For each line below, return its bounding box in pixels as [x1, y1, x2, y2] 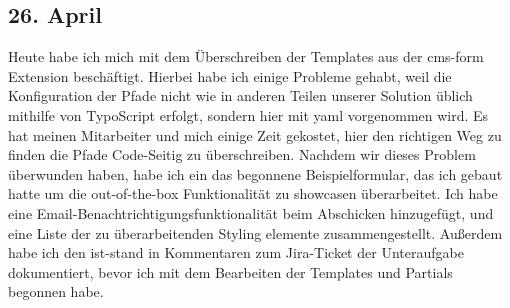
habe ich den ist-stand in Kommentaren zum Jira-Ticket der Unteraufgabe [8, 242, 464, 263]
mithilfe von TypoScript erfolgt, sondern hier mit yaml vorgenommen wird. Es [8, 104, 489, 125]
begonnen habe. [8, 281, 104, 302]
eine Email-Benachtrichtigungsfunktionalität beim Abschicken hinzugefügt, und [8, 202, 494, 223]
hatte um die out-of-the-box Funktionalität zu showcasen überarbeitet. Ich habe [8, 183, 498, 204]
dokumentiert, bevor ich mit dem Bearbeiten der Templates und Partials [8, 261, 453, 282]
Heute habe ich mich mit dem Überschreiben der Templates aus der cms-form [8, 46, 484, 67]
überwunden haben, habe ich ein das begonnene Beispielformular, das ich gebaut [8, 163, 503, 184]
